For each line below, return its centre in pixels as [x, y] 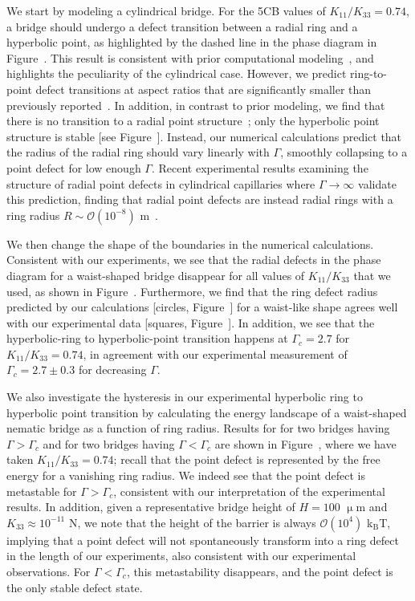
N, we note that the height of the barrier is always [192, 522]
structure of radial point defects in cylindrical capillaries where [161, 183]
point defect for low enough [74, 167]
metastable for [42, 491]
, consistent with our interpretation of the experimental [249, 491]
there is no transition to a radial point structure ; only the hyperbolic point [193, 121]
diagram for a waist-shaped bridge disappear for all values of [156, 275]
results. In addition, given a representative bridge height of [151, 507]
